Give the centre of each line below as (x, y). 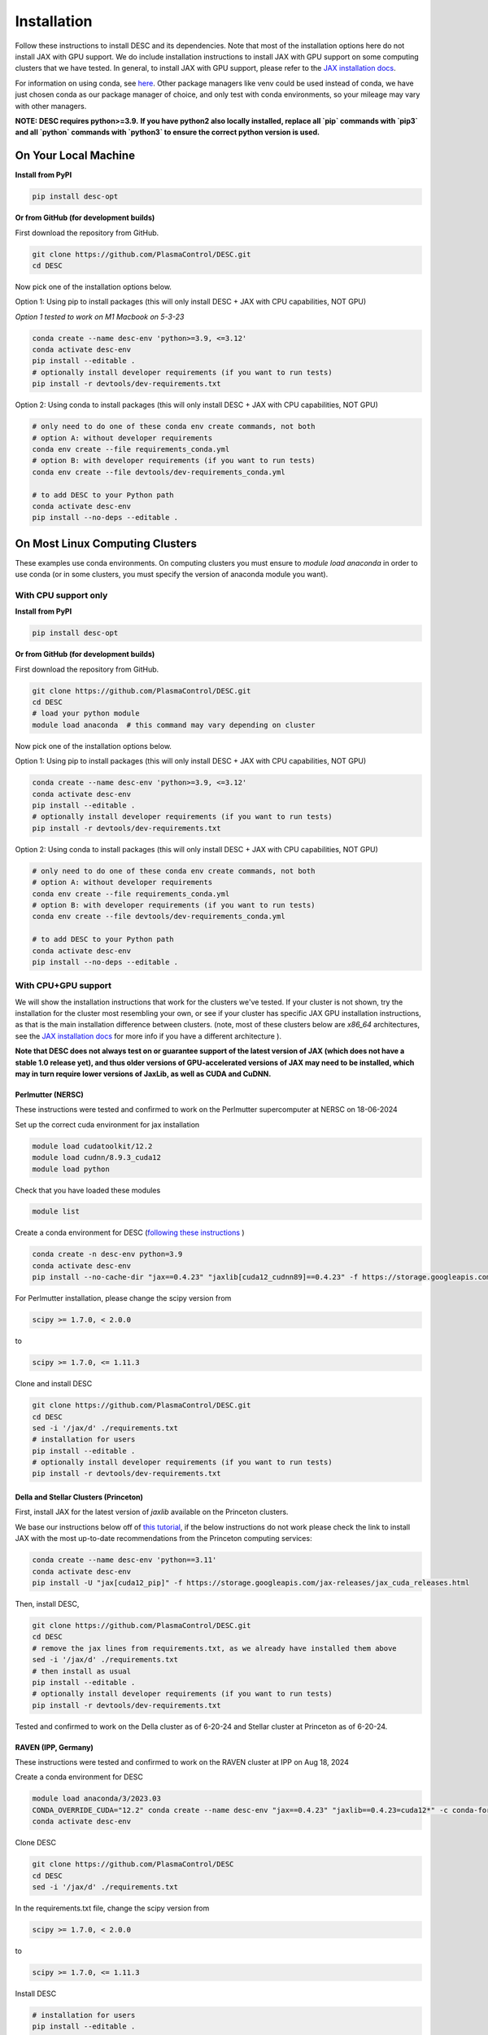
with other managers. (51, 106)
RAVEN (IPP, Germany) (54, 1747)
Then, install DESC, (47, 1604)
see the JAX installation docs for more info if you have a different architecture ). (148, 1036)
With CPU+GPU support (63, 986)
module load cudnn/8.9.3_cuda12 (97, 1158)
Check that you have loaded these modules (88, 1190)
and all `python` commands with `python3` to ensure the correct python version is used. (168, 132)
